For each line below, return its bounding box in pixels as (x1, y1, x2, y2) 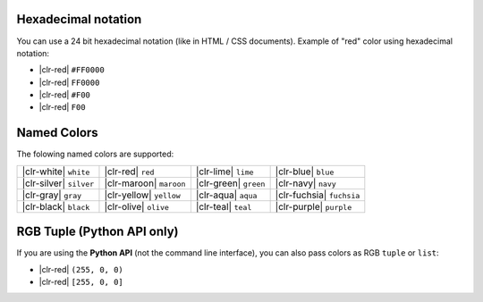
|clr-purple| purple (275, 200, 352, 213)
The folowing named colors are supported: (16, 148, 174, 160)
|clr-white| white (21, 165, 90, 178)
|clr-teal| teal (195, 200, 252, 213)
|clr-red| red (104, 165, 155, 178)
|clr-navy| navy (275, 177, 337, 189)
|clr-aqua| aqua (195, 189, 258, 201)
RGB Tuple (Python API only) (16, 224, 179, 239)
